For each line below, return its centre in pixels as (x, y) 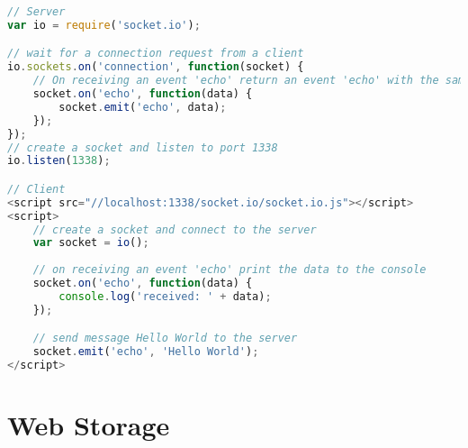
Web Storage (89, 425)
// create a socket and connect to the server (175, 229)
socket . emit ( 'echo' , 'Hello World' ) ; (146, 352)
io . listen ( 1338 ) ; (59, 161)
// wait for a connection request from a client (156, 54)
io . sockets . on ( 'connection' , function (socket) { (156, 67)
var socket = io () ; (91, 243)
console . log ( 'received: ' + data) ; (165, 296)
